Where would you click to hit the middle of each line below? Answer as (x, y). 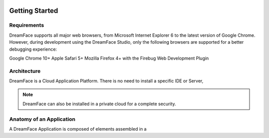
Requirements (27, 25)
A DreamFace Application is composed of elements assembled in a (78, 129)
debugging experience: (33, 49)
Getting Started (34, 11)
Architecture (25, 71)
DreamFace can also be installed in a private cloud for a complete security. (99, 104)
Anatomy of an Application (42, 119)
